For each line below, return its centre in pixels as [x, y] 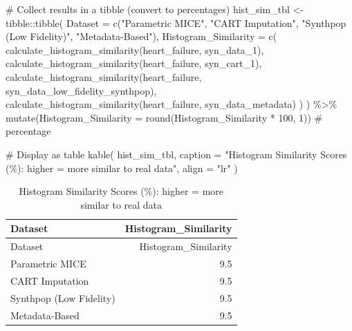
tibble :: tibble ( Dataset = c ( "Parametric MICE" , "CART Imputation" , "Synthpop [176, 22]
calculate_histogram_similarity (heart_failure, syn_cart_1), [134, 63]
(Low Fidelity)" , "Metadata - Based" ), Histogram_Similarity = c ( [141, 36]
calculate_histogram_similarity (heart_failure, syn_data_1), [135, 49]
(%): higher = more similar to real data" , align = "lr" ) [122, 168]
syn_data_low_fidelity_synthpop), [81, 90]
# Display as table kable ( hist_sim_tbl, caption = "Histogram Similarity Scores [176, 154]
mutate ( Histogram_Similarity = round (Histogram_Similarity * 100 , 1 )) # [164, 117]
